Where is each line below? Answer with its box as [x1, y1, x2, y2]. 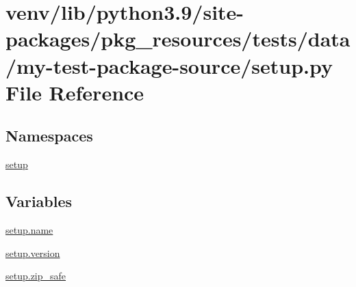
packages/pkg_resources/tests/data [5, 25, 351, 53]
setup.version [5, 245, 60, 260]
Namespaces [5, 125, 93, 146]
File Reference [5, 78, 144, 106]
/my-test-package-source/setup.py [5, 51, 333, 79]
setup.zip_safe [5, 269, 66, 283]
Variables [5, 191, 73, 212]
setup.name [5, 222, 53, 236]
